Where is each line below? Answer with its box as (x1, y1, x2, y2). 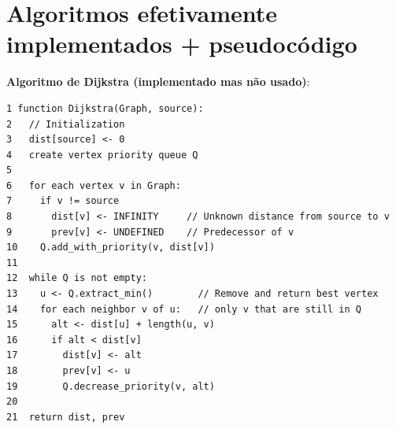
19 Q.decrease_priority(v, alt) (6, 380, 215, 392)
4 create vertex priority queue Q (6, 149, 198, 161)
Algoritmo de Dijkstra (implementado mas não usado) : (6, 73, 310, 90)
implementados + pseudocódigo (6, 28, 357, 60)
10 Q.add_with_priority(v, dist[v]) (6, 242, 215, 253)
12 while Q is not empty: (6, 272, 147, 284)
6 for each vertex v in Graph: (6, 179, 181, 191)
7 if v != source (6, 195, 120, 207)
